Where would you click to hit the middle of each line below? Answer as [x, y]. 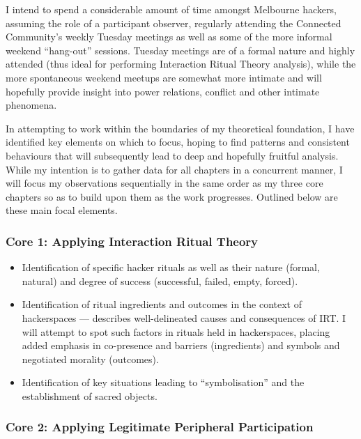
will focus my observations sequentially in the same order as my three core [164, 183]
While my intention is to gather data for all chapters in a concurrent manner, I [174, 169]
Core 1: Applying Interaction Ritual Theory [132, 241]
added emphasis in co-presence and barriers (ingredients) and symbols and [181, 345]
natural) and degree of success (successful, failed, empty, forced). [160, 280]
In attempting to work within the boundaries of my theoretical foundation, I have [180, 128]
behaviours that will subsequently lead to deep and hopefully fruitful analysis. [172, 155]
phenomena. [31, 105]
